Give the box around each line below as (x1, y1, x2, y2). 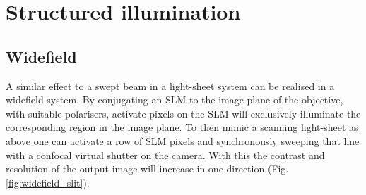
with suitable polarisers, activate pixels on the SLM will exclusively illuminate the (6, 106, 361, 120)
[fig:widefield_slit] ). (6, 175, 90, 189)
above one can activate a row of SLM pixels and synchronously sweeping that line (6, 133, 360, 148)
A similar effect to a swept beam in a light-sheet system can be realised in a (6, 78, 335, 93)
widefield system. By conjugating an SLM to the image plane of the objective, (6, 92, 343, 107)
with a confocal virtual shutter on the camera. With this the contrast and (6, 147, 325, 162)
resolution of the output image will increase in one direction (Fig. (6, 161, 289, 176)
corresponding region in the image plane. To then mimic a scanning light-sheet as (6, 120, 358, 134)
